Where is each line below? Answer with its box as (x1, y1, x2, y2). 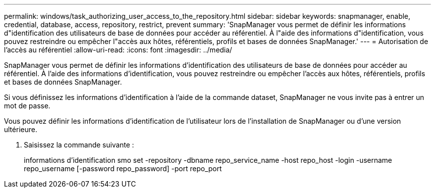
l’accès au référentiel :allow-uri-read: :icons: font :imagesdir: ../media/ (4, 46, 232, 54)
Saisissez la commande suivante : (24, 141, 134, 149)
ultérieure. (4, 125, 37, 134)
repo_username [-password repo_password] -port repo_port (24, 164, 222, 173)
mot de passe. (4, 101, 51, 110)
